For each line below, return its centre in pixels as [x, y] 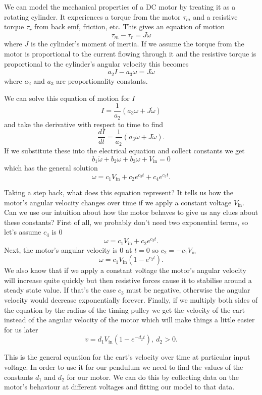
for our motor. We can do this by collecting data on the [153, 377]
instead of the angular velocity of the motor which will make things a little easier [129, 320]
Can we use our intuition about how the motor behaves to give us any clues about [131, 212]
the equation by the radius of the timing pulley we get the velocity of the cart [124, 309]
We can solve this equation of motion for [67, 98]
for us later [21, 329]
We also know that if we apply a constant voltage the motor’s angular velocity [125, 270]
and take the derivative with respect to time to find [84, 124]
